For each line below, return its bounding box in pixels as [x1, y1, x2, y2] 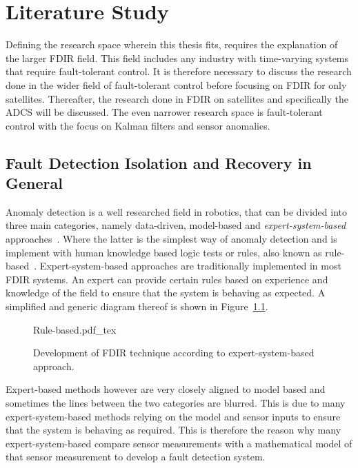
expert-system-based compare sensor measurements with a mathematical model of [6, 436, 352, 450]
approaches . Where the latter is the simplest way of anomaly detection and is [6, 232, 337, 246]
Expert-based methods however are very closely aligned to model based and [6, 382, 326, 396]
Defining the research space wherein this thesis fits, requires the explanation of [6, 37, 338, 52]
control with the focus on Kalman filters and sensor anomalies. [6, 118, 270, 132]
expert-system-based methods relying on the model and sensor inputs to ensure [6, 409, 341, 423]
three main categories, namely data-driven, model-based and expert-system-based [6, 218, 346, 232]
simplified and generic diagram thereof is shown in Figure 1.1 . [6, 299, 268, 314]
